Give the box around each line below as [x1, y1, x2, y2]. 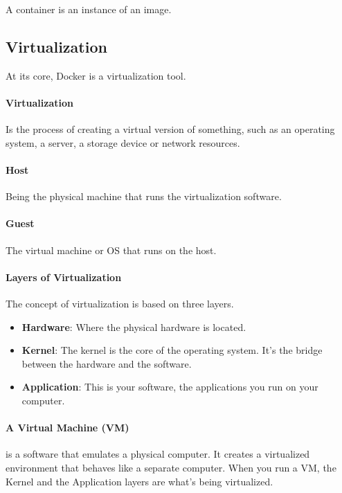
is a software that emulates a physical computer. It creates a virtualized [6, 447, 310, 461]
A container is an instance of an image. [6, 2, 172, 16]
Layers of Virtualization [6, 269, 122, 284]
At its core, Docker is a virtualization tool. [6, 68, 186, 82]
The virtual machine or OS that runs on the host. [6, 242, 217, 257]
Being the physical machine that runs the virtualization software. [6, 189, 282, 204]
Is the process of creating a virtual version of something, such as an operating [6, 122, 335, 136]
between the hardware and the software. [21, 356, 192, 370]
